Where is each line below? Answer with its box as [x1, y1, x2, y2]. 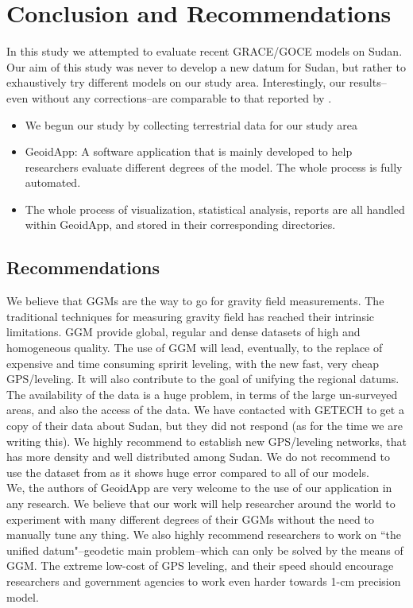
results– [349, 74, 387, 91]
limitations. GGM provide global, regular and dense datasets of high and [6, 323, 361, 340]
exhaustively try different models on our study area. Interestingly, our [6, 74, 346, 91]
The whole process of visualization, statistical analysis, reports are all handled [25, 200, 405, 217]
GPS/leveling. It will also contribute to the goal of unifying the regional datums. [6, 370, 399, 387]
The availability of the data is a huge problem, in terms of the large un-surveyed [6, 385, 398, 402]
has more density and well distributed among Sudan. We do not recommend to [6, 448, 390, 465]
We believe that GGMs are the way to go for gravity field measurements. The [6, 292, 384, 309]
